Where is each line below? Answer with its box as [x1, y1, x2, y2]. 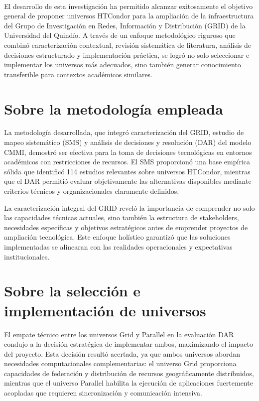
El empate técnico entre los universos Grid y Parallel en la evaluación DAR [4, 329, 234, 339]
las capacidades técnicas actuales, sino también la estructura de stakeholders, [4, 212, 239, 223]
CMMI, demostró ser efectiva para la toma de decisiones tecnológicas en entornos [4, 146, 252, 157]
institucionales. [4, 251, 50, 262]
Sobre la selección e [4, 280, 141, 301]
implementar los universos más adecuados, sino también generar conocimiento [4, 59, 241, 70]
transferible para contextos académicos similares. [4, 69, 153, 79]
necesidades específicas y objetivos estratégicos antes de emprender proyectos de [4, 222, 248, 232]
